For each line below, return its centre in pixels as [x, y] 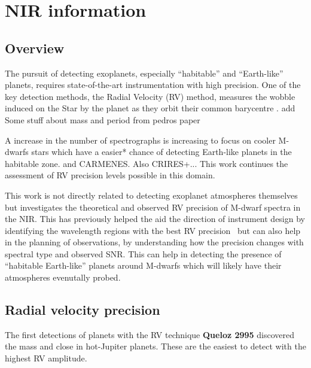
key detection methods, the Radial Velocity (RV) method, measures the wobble [150, 96]
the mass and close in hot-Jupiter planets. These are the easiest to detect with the [155, 346]
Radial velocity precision [83, 310]
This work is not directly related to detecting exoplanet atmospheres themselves [151, 195]
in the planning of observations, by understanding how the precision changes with [154, 242]
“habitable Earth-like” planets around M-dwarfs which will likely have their [143, 265]
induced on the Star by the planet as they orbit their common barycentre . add [150, 108]
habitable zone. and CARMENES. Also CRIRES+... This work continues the [147, 163]
